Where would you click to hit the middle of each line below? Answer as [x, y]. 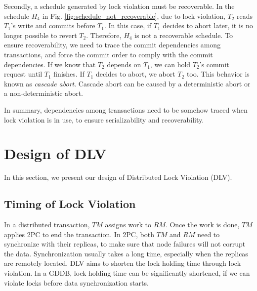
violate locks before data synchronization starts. [76, 282]
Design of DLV [55, 153]
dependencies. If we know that [50, 64]
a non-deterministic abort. [44, 93]
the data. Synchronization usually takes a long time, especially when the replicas [126, 253]
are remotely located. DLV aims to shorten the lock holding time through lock [123, 263]
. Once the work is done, [202, 225]
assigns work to [128, 225]
